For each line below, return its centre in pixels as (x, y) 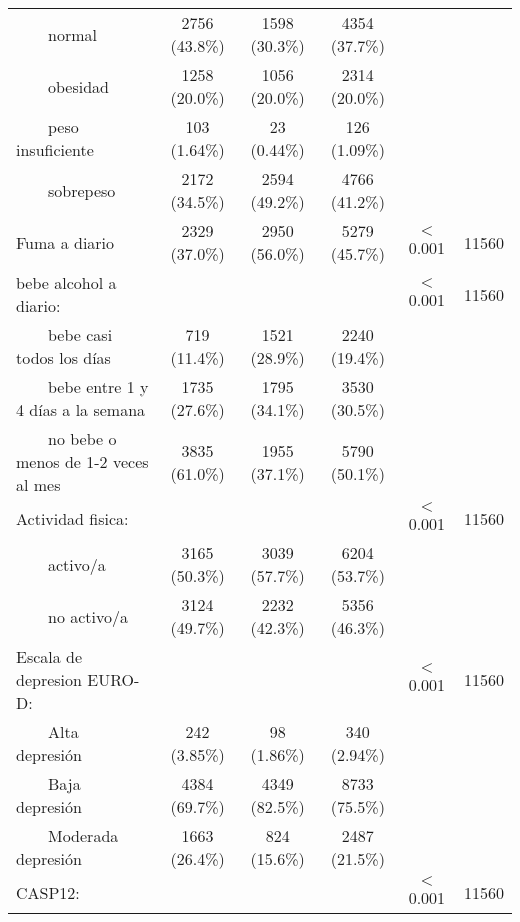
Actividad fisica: (72, 518)
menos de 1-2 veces (82, 461)
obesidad (78, 86)
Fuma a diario (65, 242)
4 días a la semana (81, 409)
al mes (38, 484)
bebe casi (80, 334)
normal (72, 34)
